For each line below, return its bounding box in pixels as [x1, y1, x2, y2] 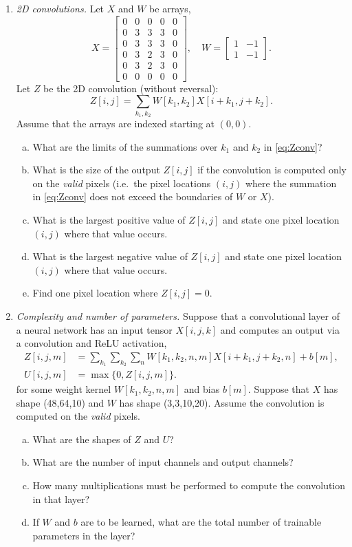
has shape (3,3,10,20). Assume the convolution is [119, 395, 324, 409]
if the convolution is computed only [197, 162, 346, 177]
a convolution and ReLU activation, [16, 336, 167, 350]
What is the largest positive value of [32, 213, 186, 227]
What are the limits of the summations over [32, 139, 218, 153]
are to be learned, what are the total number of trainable [80, 515, 322, 529]
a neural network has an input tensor [16, 322, 173, 336]
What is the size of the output [32, 162, 160, 177]
